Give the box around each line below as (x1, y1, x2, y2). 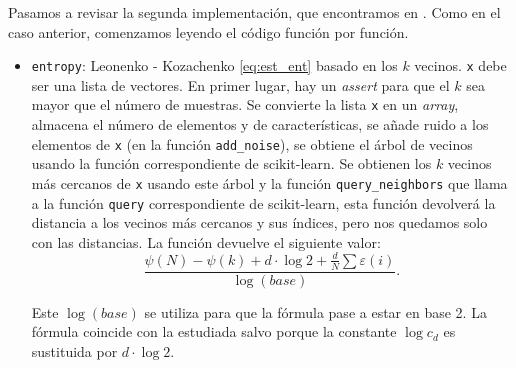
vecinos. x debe (414, 55, 507, 76)
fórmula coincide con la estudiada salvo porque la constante (31, 321, 397, 342)
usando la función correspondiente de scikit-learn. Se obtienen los (31, 153, 432, 174)
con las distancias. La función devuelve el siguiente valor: (31, 231, 381, 252)
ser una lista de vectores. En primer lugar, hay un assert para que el (31, 74, 450, 95)
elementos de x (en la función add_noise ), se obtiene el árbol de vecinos (31, 133, 473, 154)
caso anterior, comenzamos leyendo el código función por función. (8, 21, 409, 42)
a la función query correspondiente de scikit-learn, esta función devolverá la (31, 192, 496, 213)
